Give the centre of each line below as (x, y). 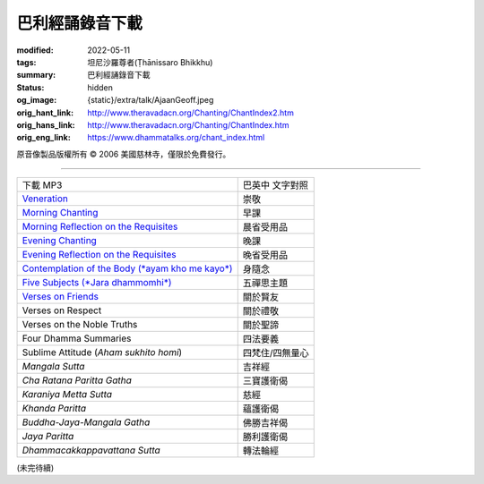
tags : (26, 62)
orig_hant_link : (45, 113)
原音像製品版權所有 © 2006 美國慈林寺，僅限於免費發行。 (124, 154)
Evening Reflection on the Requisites (99, 255)
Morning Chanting (60, 213)
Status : (30, 87)
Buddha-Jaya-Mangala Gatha (86, 422)
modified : (35, 50)
